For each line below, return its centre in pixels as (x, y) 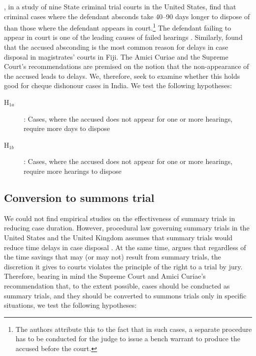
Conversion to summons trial (79, 197)
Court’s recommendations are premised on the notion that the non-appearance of (127, 66)
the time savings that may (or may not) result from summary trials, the (112, 257)
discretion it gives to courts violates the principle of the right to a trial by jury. (123, 266)
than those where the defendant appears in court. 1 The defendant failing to (118, 27)
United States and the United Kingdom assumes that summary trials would (118, 237)
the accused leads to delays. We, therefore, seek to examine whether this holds (122, 76)
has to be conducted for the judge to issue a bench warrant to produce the (128, 339)
